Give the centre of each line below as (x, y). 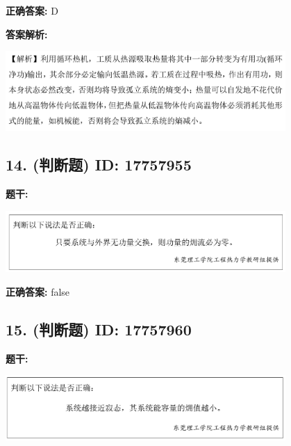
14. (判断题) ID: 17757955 (99, 165)
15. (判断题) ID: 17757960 (99, 329)
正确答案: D (32, 10)
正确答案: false (38, 291)
